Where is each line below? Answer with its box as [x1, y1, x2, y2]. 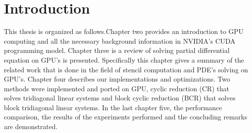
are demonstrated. [4, 121, 58, 132]
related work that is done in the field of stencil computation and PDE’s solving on [4, 64, 248, 74]
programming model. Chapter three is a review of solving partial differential [4, 45, 230, 55]
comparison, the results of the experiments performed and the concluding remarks [4, 112, 247, 122]
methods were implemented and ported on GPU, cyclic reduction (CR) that [4, 83, 230, 93]
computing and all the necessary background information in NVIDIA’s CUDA [4, 35, 236, 46]
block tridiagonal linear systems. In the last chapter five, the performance [4, 102, 222, 112]
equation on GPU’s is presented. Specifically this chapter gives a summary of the [4, 54, 244, 65]
